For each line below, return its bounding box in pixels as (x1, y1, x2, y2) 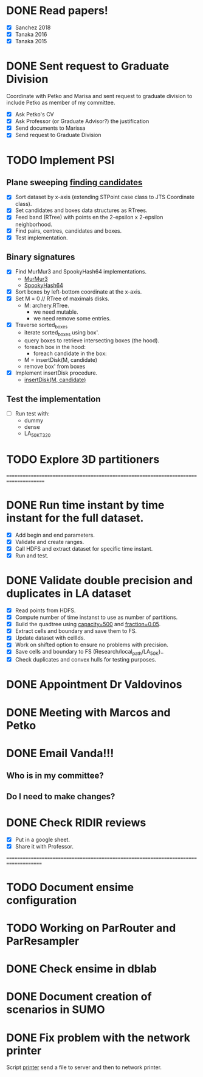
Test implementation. (15, 234, 68, 241)
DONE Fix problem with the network (6, 1031, 190, 1045)
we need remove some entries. (33, 314, 111, 322)
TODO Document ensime (6, 880, 134, 894)
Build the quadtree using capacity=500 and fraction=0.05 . (15, 621, 161, 628)
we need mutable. (33, 308, 79, 316)
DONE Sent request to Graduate (6, 59, 169, 73)
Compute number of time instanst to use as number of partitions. (15, 613, 178, 621)
